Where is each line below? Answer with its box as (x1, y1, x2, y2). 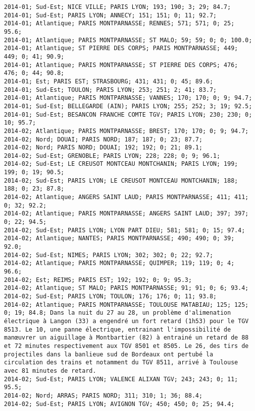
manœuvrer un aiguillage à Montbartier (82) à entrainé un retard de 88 (4, 334, 249, 342)
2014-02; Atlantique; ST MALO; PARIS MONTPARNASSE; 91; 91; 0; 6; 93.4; (4, 284, 249, 292)
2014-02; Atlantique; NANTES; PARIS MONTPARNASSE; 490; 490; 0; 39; (4, 235, 235, 242)
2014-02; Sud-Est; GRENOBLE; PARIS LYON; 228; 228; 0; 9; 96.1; (4, 152, 220, 159)
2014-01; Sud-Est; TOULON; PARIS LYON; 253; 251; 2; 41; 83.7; (4, 86, 217, 93)
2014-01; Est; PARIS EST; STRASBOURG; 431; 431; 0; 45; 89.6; (4, 77, 213, 85)
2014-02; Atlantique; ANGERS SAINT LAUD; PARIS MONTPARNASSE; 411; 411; (4, 194, 249, 201)
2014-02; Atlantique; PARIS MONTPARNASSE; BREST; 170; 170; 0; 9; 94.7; (4, 127, 249, 135)
